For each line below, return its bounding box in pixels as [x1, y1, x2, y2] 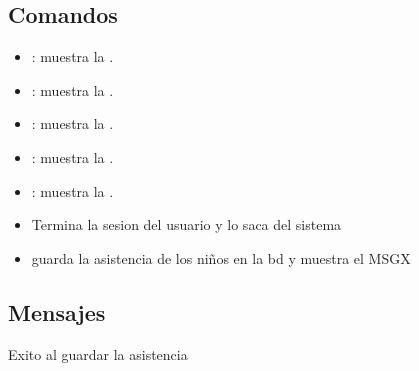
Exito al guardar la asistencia [8, 343, 188, 364]
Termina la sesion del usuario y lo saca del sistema [31, 214, 342, 235]
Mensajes [8, 296, 106, 327]
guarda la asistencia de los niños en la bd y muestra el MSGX [31, 247, 411, 268]
